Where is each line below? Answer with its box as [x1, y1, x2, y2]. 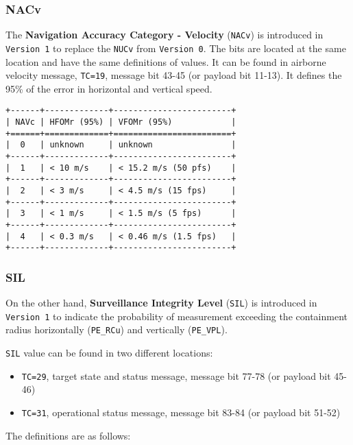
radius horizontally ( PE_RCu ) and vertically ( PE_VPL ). [5, 322, 228, 337]
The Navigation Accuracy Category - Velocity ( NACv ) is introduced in [5, 27, 324, 42]
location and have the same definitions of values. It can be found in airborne [5, 54, 326, 69]
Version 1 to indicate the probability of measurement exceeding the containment [5, 309, 348, 323]
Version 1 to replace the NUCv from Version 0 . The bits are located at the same [5, 40, 346, 55]
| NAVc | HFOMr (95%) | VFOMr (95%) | [5, 117, 236, 128]
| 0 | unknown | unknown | [5, 140, 236, 150]
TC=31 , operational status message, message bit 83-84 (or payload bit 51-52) [21, 405, 341, 419]
